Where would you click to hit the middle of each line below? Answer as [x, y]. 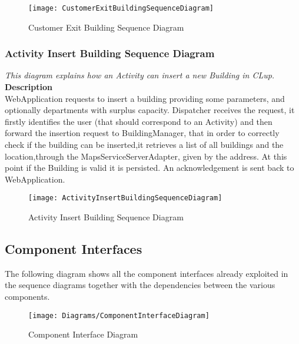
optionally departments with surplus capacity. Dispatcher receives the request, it [150, 110]
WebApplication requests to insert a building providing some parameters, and [145, 98]
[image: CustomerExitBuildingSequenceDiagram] [121, 8]
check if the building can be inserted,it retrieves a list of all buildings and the [144, 145]
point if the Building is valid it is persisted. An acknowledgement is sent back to [149, 168]
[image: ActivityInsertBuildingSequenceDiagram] [125, 198]
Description [29, 87]
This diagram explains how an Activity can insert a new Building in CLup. [140, 75]
